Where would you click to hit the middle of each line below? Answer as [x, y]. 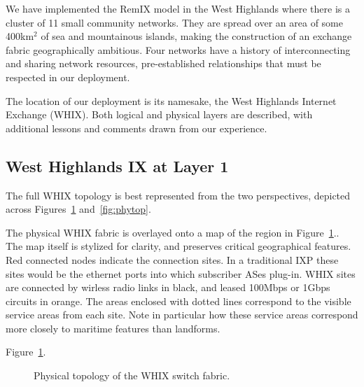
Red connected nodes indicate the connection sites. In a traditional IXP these [172, 259]
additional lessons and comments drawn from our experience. [136, 128]
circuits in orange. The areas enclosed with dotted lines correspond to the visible [178, 301]
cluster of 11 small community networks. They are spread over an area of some [174, 22]
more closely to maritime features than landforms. [113, 328]
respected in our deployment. [68, 77]
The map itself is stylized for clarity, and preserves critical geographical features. [178, 246]
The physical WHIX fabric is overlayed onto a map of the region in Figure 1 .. [173, 232]
